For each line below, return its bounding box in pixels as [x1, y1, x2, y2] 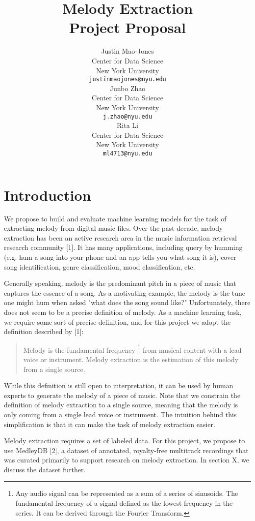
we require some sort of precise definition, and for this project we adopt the [4, 316, 231, 327]
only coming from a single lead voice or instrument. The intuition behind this [4, 409, 237, 419]
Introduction [4, 184, 91, 205]
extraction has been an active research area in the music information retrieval [4, 232, 237, 243]
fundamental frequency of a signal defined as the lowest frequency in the [15, 498, 233, 508]
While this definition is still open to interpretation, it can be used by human [4, 380, 233, 391]
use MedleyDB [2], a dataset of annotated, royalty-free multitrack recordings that [4, 445, 249, 455]
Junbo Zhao [109, 83, 146, 93]
